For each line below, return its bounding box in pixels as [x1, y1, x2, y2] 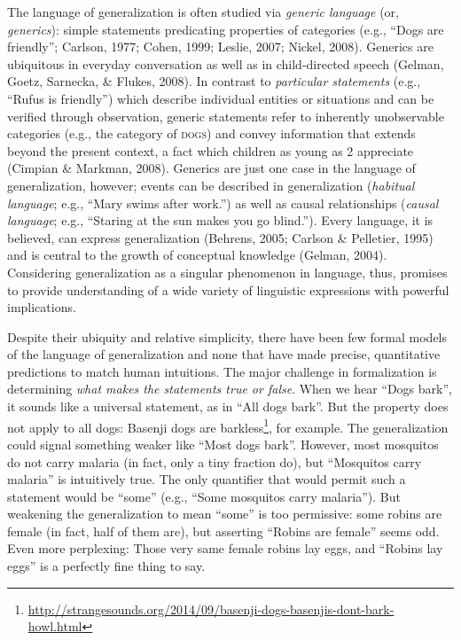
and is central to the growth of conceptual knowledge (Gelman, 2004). [7, 246, 387, 264]
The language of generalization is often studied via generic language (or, [7, 3, 399, 20]
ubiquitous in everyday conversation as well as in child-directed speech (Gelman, [7, 54, 444, 73]
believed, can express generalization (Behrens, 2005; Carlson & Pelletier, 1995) [7, 228, 434, 246]
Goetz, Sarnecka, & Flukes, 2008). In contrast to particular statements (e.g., [7, 72, 421, 90]
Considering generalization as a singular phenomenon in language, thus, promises [7, 262, 448, 281]
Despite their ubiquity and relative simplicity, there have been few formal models [7, 327, 448, 346]
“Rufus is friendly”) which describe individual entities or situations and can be [7, 89, 434, 107]
